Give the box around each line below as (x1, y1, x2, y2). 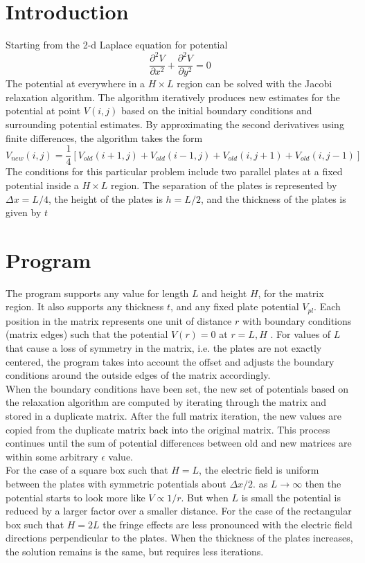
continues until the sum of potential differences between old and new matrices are (6, 436, 352, 450)
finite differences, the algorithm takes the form (6, 130, 203, 145)
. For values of (270, 327, 331, 341)
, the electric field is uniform (199, 463, 319, 477)
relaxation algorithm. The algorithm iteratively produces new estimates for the (6, 89, 340, 104)
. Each (314, 299, 341, 314)
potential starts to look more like (6, 490, 145, 504)
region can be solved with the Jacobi (177, 76, 332, 91)
